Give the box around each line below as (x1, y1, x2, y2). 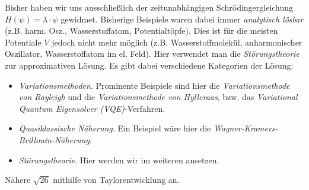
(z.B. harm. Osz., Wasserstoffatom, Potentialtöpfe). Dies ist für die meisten (5, 24, 278, 37)
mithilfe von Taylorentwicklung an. (53, 173, 180, 186)
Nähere (5, 173, 31, 186)
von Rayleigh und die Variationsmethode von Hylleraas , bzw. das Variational (18, 91, 298, 103)
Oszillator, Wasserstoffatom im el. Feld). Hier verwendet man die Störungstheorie (5, 47, 300, 60)
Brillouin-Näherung (18, 133, 90, 146)
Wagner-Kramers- (213, 122, 278, 134)
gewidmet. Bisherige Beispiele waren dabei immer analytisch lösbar (60, 12, 304, 25)
